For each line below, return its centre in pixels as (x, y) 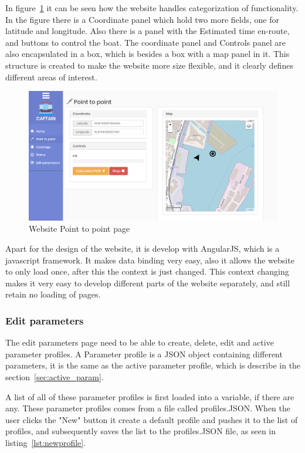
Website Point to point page (79, 229)
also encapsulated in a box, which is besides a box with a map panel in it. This (148, 54)
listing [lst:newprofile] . (46, 442)
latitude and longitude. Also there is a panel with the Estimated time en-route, (148, 31)
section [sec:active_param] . (55, 376)
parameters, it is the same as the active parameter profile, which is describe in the (153, 365)
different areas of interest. (51, 77)
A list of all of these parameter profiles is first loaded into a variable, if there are (150, 396)
